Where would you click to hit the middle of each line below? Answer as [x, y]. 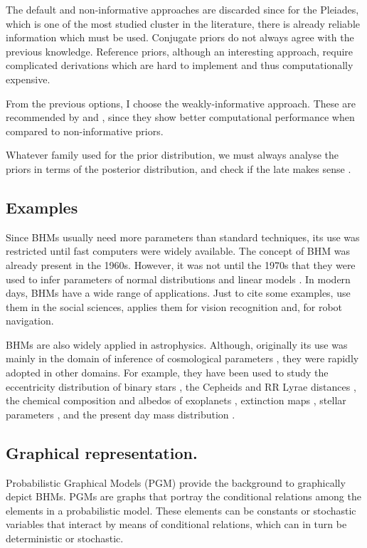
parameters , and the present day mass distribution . [121, 414]
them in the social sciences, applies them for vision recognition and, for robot [174, 306]
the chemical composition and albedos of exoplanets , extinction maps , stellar [176, 400]
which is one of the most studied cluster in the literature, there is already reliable [183, 23]
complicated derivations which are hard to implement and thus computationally [180, 65]
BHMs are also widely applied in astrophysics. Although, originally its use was [177, 344]
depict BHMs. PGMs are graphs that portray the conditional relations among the [183, 496]
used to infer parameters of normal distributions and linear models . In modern [178, 279]
